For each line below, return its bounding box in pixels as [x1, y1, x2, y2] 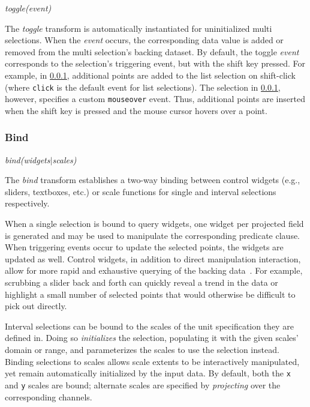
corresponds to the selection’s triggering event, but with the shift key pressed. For [5, 57, 306, 70]
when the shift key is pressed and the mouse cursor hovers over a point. [5, 104, 267, 116]
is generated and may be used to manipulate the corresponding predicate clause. [5, 229, 300, 241]
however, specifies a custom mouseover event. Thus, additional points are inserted [5, 92, 305, 105]
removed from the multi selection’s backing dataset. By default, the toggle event [5, 45, 299, 58]
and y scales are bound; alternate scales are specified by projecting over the [5, 378, 281, 391]
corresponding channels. [5, 390, 92, 403]
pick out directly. [5, 300, 67, 312]
